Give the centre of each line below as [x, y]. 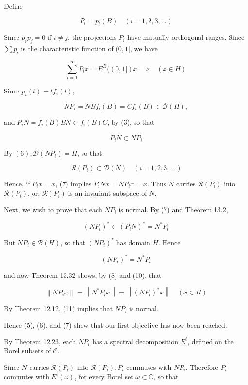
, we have [144, 48]
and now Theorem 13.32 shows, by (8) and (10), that [83, 275]
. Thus [157, 183]
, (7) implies [74, 183]
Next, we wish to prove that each [53, 209]
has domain [133, 242]
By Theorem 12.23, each [40, 341]
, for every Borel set [104, 376]
